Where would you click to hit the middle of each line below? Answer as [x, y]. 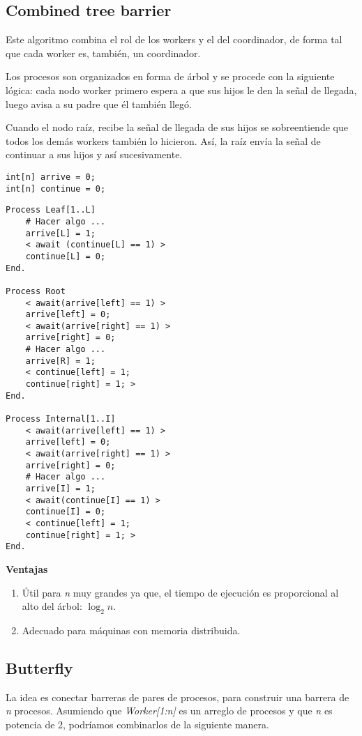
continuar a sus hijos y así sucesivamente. [94, 154]
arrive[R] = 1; [60, 361]
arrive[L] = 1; [60, 233]
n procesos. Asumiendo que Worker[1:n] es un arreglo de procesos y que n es [169, 711]
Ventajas [27, 568]
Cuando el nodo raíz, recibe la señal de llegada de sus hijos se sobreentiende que [177, 127]
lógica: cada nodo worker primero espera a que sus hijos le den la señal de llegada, [181, 90]
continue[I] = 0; [66, 512]
